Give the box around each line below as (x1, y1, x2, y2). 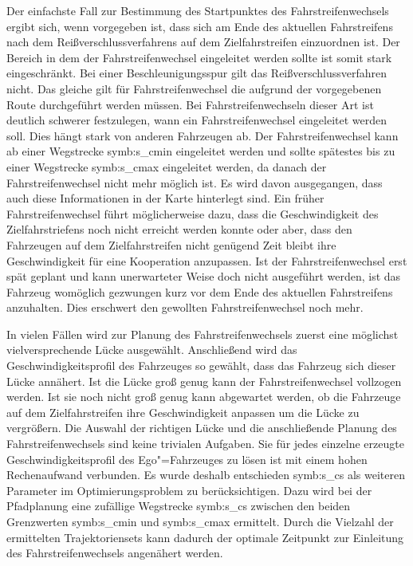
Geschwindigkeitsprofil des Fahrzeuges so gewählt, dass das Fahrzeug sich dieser (6, 357, 396, 374)
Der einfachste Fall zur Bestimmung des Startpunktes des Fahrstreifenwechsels (6, 2, 389, 18)
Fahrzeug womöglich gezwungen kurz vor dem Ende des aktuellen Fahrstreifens (6, 283, 393, 300)
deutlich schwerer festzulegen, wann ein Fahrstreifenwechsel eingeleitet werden (6, 112, 387, 128)
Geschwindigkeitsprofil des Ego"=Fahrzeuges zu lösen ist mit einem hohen (6, 450, 368, 467)
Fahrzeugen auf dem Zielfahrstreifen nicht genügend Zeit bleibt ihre (6, 236, 336, 253)
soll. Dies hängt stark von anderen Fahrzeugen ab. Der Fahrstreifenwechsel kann (6, 127, 399, 143)
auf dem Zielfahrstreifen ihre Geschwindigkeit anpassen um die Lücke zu (6, 403, 360, 420)
